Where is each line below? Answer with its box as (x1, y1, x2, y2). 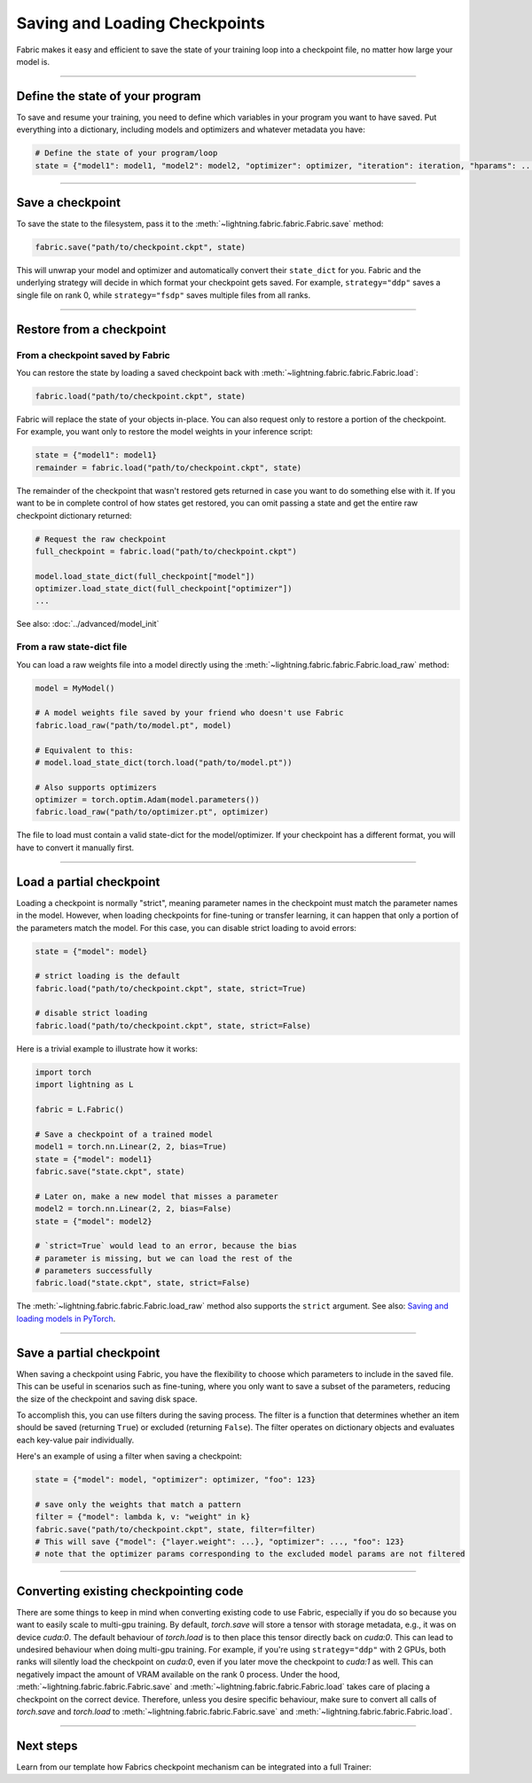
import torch (35, 1067, 92, 1077)
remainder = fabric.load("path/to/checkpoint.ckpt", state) (35, 462, 302, 473)
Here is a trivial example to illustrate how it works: (16, 1043, 199, 1054)
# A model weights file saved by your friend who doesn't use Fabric (35, 708, 344, 718)
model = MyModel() (35, 683, 115, 693)
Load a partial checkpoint (16, 874, 160, 889)
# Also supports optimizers (35, 782, 157, 793)
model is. (16, 56, 51, 66)
